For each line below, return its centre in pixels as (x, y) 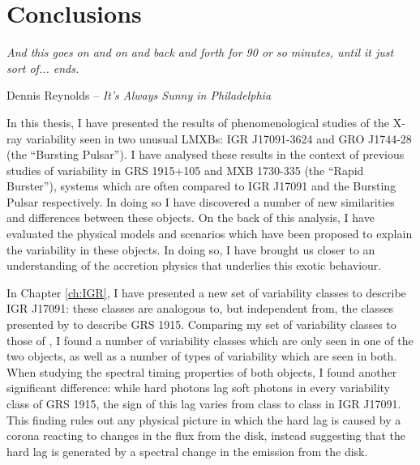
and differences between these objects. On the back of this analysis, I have (191, 218)
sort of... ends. (43, 68)
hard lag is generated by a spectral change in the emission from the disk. (187, 451)
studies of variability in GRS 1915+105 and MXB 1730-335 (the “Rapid (185, 170)
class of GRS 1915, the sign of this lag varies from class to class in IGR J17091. (204, 403)
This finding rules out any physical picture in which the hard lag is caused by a (204, 419)
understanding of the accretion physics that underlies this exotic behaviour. (194, 265)
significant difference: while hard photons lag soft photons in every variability (199, 388)
